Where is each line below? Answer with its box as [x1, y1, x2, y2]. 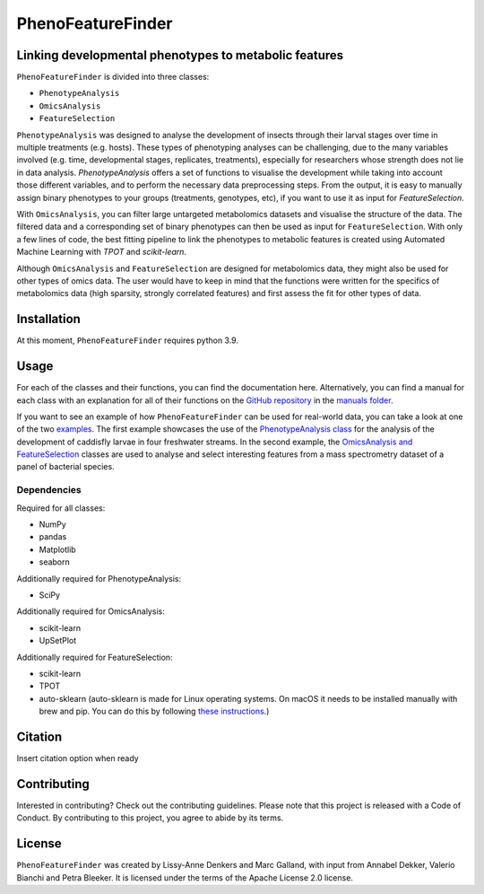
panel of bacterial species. [16, 461, 116, 472]
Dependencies [16, 484, 82, 496]
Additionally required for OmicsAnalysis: [16, 606, 165, 617]
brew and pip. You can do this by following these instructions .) [39, 706, 270, 717]
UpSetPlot [39, 635, 77, 646]
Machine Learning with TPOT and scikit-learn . [16, 247, 187, 258]
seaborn [39, 557, 71, 567]
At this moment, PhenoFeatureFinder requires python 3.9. [16, 335, 239, 346]
